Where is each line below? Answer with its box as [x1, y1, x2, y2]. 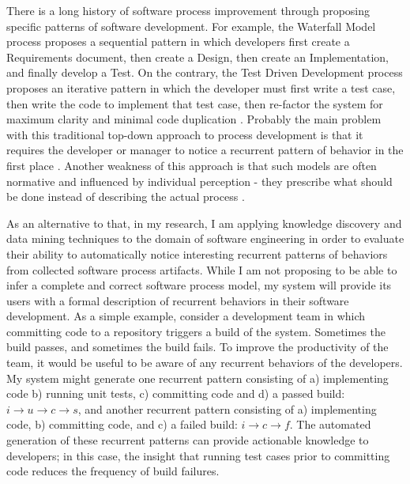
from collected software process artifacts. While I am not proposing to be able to [6, 261, 397, 278]
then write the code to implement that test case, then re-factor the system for [6, 95, 383, 112]
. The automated [289, 416, 371, 433]
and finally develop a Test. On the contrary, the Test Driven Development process [6, 64, 403, 81]
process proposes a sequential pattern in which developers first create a [6, 33, 350, 50]
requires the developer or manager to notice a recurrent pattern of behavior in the [6, 142, 404, 158]
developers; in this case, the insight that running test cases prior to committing [6, 447, 390, 463]
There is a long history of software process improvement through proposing [6, 2, 371, 18]
